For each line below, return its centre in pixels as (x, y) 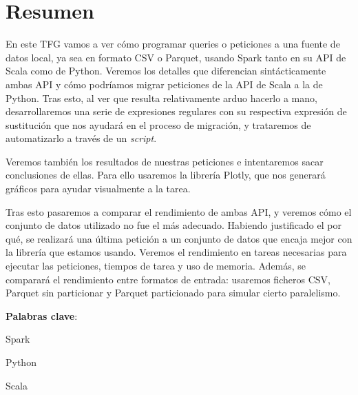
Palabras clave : (42, 315)
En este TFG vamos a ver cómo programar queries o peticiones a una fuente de (173, 44)
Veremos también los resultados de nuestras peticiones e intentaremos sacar (165, 161)
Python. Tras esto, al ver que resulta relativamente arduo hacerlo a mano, (161, 98)
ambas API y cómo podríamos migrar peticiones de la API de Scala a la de (164, 84)
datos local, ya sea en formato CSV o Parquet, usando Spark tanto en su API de (176, 57)
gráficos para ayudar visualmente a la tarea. (98, 189)
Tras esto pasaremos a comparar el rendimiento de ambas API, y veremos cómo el (179, 211)
